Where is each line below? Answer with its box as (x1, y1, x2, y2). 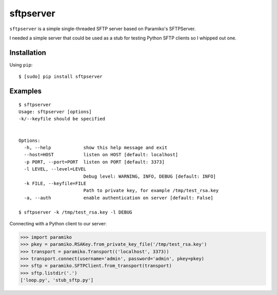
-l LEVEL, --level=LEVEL (24, 166, 87, 172)
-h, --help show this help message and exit (24, 144, 168, 151)
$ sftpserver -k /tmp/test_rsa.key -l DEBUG (18, 209, 133, 215)
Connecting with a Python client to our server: (9, 220, 107, 226)
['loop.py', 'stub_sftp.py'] (20, 277, 94, 283)
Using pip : (9, 61, 33, 68)
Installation (9, 48, 46, 57)
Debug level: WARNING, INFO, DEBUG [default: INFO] (83, 173, 216, 179)
